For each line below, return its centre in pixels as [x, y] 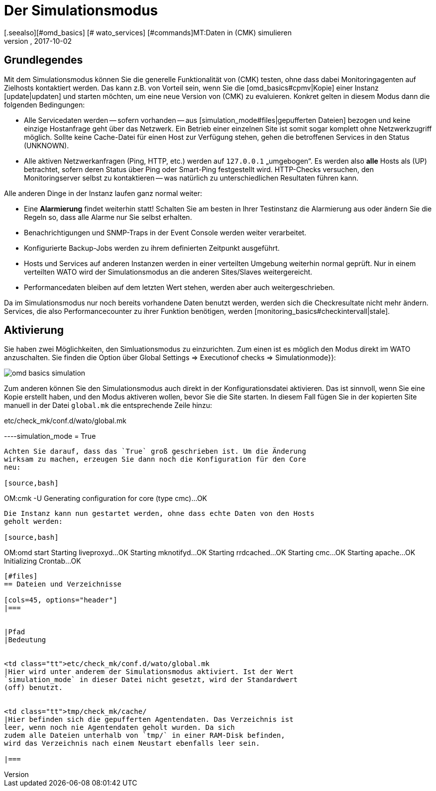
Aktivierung [34, 330]
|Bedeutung [25, 640]
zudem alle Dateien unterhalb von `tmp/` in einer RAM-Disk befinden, [145, 736]
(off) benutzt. [34, 688]
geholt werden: [34, 522]
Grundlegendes [44, 60]
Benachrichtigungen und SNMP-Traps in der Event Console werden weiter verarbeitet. [165, 232]
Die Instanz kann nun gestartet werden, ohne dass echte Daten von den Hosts [159, 514]
